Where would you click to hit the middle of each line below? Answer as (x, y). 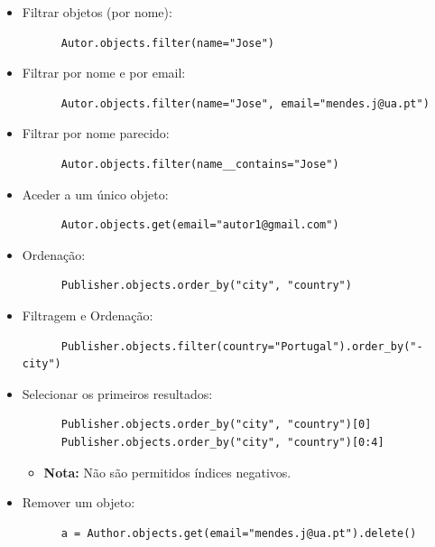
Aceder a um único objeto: (95, 194)
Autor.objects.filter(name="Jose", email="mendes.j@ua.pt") (245, 103)
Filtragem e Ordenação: (88, 315)
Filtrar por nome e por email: (104, 73)
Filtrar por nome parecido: (96, 133)
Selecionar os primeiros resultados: (117, 393)
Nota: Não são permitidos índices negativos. (167, 472)
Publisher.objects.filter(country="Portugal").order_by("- (242, 346)
